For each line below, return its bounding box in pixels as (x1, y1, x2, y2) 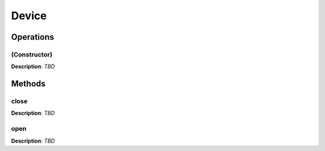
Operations (11, 32, 54, 42)
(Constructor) (11, 50, 52, 58)
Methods (11, 79, 46, 89)
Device (11, 9, 47, 22)
